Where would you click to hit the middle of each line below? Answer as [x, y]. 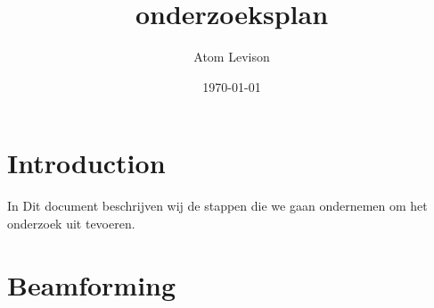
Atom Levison [232, 57]
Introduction [86, 163]
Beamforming [92, 284]
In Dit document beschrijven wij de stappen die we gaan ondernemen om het [217, 206]
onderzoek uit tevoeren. [71, 223]
